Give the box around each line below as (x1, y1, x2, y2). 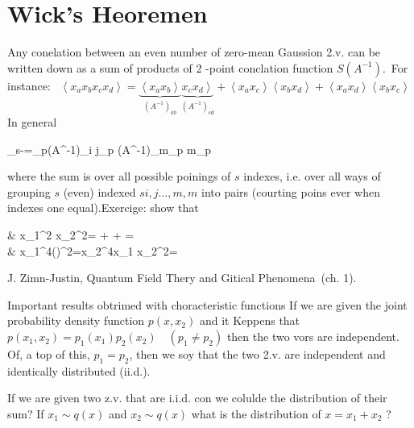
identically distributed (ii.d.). (7, 362, 151, 379)
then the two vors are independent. (226, 328, 400, 345)
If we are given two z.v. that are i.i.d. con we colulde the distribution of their (7, 389, 387, 406)
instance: (7, 77, 51, 93)
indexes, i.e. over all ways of (243, 168, 381, 185)
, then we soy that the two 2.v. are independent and (129, 346, 386, 363)
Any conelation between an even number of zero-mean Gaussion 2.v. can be (7, 44, 381, 60)
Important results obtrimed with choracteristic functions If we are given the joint (7, 296, 408, 313)
